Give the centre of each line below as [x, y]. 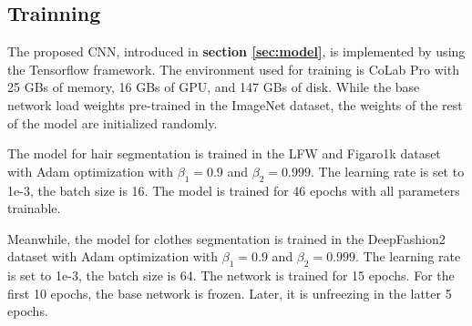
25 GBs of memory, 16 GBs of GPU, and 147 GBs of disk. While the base [214, 87]
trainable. [34, 208]
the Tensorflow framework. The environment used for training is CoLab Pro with [233, 69]
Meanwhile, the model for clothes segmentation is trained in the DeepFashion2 [226, 238]
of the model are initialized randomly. [113, 122]
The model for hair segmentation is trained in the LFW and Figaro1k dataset [224, 153]
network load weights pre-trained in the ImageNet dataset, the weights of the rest [235, 104]
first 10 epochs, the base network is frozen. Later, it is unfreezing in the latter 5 [230, 293]
